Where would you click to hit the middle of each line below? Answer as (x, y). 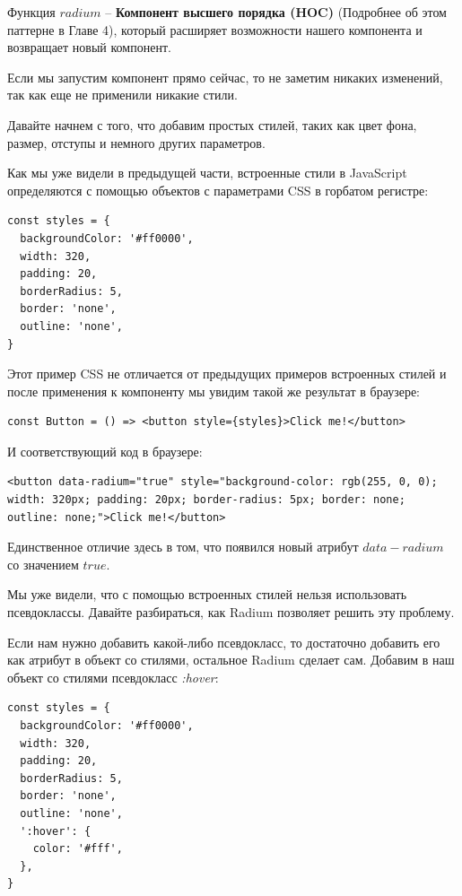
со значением (43, 564)
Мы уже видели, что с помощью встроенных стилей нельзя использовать (207, 594)
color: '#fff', (78, 849)
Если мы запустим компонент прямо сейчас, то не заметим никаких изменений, (225, 77)
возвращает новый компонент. (89, 47)
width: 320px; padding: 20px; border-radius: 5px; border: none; (206, 500)
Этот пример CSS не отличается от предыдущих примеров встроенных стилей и (227, 374)
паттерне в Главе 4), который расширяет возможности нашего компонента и (215, 29)
